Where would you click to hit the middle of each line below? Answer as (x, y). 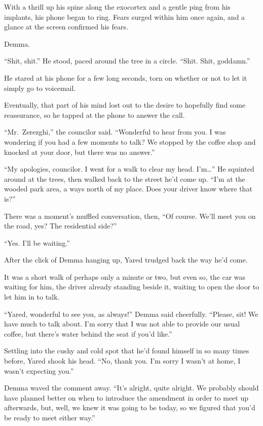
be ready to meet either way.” (50, 417)
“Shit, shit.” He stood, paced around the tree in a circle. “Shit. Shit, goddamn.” (127, 61)
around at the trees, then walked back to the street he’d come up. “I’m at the (125, 178)
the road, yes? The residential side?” (61, 226)
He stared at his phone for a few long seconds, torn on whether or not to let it (126, 77)
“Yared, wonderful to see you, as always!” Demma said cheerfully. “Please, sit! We (131, 314)
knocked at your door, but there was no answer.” (80, 152)
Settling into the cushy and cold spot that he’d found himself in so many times (127, 351)
